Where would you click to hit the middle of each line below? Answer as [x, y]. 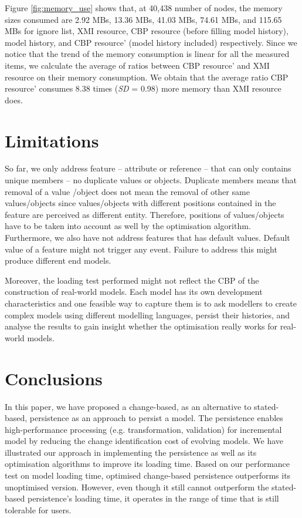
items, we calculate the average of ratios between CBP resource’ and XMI [137, 65]
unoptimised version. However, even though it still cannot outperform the [137, 487]
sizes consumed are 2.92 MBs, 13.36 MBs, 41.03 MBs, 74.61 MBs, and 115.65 [143, 19]
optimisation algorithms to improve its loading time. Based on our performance [147, 464]
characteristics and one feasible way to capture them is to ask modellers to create [151, 303]
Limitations [52, 140]
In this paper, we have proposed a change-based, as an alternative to [128, 406]
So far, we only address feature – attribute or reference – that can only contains [148, 168]
